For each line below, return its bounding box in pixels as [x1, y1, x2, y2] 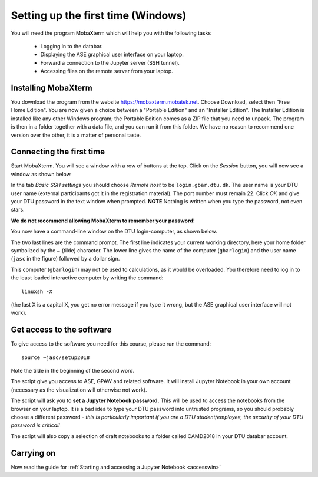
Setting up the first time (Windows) [11, 9, 187, 22]
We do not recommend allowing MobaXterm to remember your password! [11, 217, 196, 224]
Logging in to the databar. [40, 42, 103, 50]
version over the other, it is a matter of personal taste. [11, 131, 141, 139]
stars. [11, 206, 25, 213]
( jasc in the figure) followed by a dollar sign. [11, 255, 120, 262]
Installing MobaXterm [11, 83, 92, 93]
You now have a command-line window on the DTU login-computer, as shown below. [11, 228, 217, 235]
